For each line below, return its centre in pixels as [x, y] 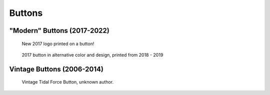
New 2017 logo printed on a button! [58, 44]
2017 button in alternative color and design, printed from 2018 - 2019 [92, 55]
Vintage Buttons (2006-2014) [56, 69]
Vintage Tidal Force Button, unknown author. [68, 82]
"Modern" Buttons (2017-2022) [59, 31]
